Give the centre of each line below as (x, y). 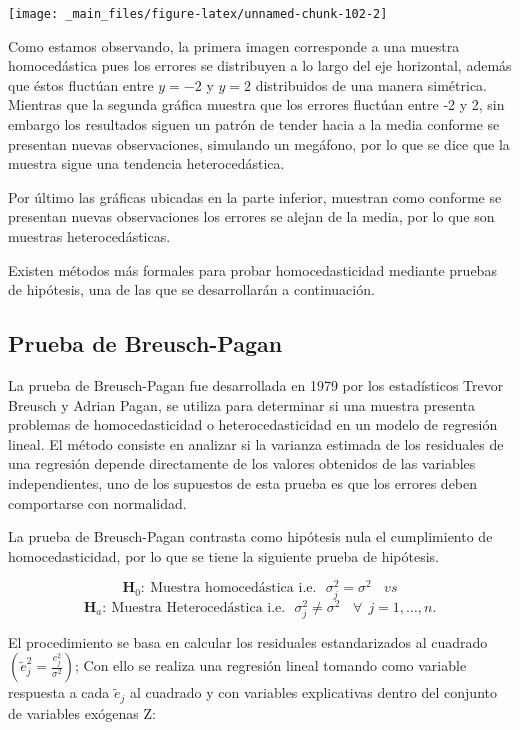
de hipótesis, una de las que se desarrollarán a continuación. (191, 289)
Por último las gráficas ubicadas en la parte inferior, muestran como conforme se (255, 196)
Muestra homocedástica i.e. (233, 588)
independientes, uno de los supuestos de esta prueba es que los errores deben (243, 482)
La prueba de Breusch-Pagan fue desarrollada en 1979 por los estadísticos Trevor (256, 384)
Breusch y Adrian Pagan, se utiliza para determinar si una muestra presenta (241, 404)
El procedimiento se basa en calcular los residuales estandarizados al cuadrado (248, 641)
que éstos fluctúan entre (81, 84)
